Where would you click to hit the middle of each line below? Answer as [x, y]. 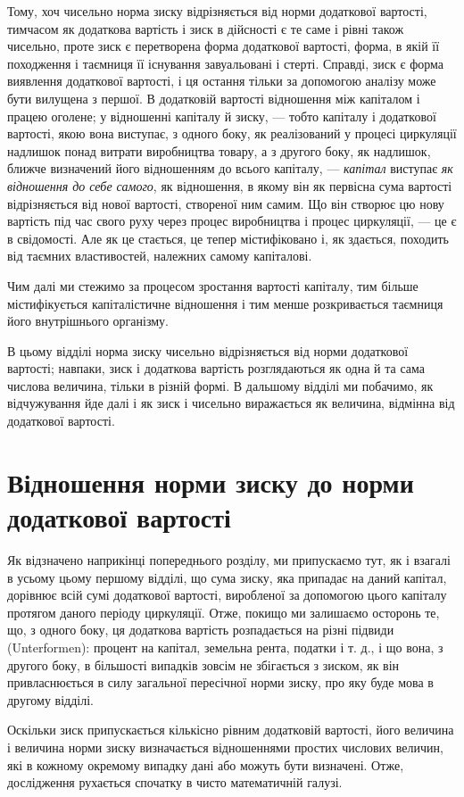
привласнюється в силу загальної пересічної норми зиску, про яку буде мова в [220, 682]
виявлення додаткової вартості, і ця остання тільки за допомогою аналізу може [222, 81]
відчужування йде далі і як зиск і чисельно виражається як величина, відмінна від [231, 403]
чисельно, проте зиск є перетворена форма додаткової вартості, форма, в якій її [224, 46]
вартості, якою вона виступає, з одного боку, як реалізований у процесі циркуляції [232, 133]
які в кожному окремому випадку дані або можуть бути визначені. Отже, [206, 764]
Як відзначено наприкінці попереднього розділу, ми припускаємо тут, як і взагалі [229, 559]
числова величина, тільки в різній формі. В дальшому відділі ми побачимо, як [220, 385]
